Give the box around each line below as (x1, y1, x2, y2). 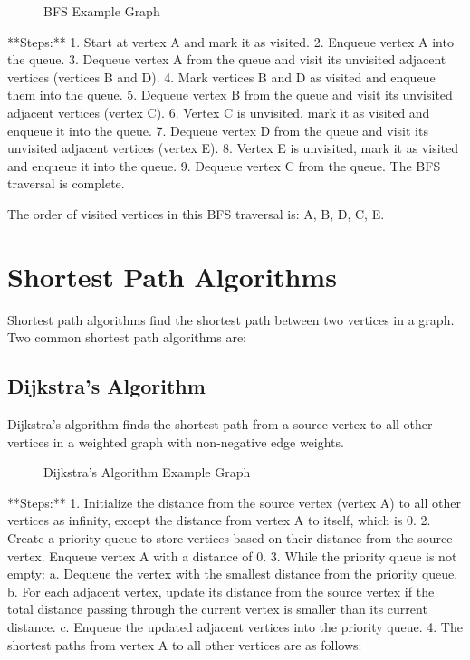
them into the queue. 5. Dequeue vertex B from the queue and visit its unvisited (7, 85, 453, 104)
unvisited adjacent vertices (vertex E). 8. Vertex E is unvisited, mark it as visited (7, 139, 458, 158)
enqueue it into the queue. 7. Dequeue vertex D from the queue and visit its (7, 120, 428, 139)
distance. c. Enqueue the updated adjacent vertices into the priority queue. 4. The (7, 617, 463, 636)
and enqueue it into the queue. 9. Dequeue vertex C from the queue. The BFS (7, 156, 441, 175)
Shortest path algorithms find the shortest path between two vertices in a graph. (7, 310, 455, 329)
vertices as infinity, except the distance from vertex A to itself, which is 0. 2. (7, 511, 431, 530)
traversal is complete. (7, 174, 125, 193)
